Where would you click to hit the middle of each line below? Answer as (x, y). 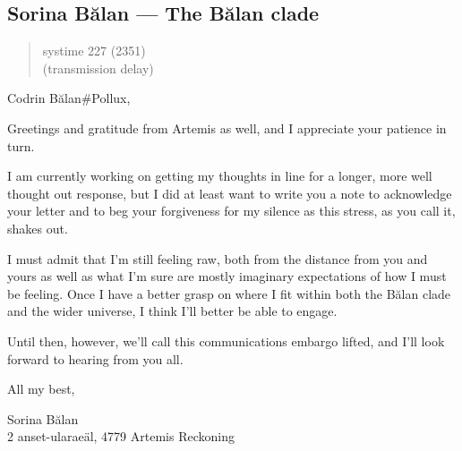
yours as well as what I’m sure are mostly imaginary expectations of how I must (227, 276)
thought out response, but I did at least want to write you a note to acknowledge (230, 193)
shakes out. (38, 228)
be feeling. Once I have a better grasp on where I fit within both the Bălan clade (229, 293)
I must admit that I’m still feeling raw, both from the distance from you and (218, 258)
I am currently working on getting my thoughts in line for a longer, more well (220, 176)
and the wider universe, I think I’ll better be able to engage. (172, 311)
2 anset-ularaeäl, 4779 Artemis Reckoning (121, 436)
